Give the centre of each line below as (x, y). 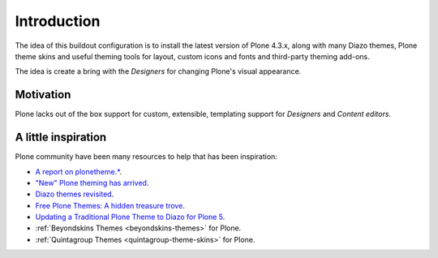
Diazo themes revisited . (75, 194)
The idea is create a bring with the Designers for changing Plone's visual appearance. (158, 71)
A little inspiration (61, 138)
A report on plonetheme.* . (78, 171)
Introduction (58, 21)
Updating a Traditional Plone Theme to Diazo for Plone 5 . (130, 217)
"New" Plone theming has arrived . (92, 183)
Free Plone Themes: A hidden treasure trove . (110, 205)
